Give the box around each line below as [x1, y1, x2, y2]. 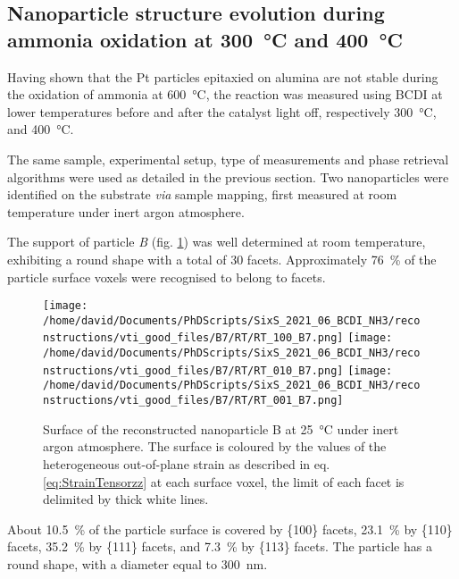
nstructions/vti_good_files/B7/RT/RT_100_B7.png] [43, 331, 344, 345]
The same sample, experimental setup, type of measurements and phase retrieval [7, 149, 449, 168]
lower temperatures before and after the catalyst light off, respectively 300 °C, [7, 102, 437, 121]
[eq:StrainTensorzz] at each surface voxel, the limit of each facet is [43, 472, 405, 491]
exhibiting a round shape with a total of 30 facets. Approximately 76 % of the [7, 249, 437, 268]
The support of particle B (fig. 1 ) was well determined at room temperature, [7, 232, 426, 251]
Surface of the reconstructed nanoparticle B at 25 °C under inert [43, 419, 399, 438]
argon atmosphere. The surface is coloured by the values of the [43, 437, 387, 456]
